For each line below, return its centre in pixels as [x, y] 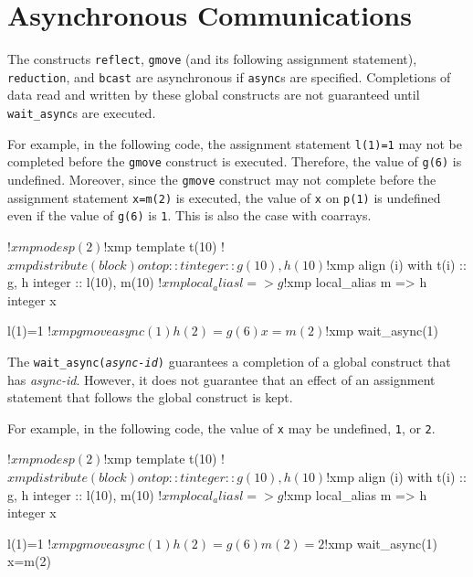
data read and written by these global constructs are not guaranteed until [214, 95]
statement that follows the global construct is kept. [150, 397]
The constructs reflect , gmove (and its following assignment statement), [212, 59]
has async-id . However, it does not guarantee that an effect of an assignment [221, 379]
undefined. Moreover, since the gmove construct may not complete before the [222, 179]
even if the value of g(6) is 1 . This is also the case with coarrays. [189, 215]
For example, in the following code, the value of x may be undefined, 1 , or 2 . [221, 427]
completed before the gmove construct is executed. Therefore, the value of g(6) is [235, 161]
